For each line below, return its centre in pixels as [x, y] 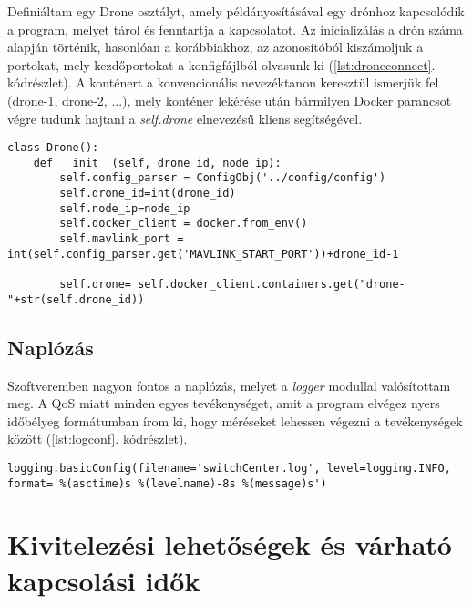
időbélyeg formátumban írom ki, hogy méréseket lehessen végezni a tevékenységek [235, 420]
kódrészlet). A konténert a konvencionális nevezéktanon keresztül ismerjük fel [223, 82]
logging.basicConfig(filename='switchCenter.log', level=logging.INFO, [229, 468]
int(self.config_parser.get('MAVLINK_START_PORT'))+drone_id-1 [203, 254]
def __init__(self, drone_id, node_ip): [157, 163]
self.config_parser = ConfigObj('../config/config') [223, 178]
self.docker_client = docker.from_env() [184, 224]
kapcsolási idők [104, 580]
